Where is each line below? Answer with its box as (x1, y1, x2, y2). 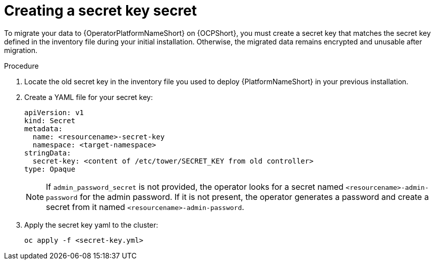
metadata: (24, 124, 63, 133)
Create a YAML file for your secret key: (24, 92, 153, 101)
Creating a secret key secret (4, 2, 197, 19)
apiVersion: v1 (24, 108, 84, 117)
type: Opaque (24, 165, 76, 173)
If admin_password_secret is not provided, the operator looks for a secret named (46, 181, 344, 192)
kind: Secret (24, 116, 76, 125)
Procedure (4, 61, 39, 70)
